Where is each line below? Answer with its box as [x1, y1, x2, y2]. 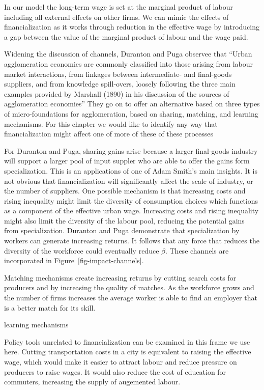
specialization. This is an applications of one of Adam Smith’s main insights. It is [4, 165, 258, 176]
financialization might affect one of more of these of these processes [4, 128, 214, 139]
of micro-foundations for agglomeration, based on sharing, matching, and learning [4, 108, 258, 119]
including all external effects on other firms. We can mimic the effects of [4, 11, 229, 22]
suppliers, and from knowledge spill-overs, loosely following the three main [4, 78, 236, 89]
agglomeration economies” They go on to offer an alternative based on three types [4, 98, 260, 109]
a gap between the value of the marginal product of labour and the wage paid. [4, 31, 248, 42]
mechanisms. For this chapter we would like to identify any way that [4, 118, 218, 129]
